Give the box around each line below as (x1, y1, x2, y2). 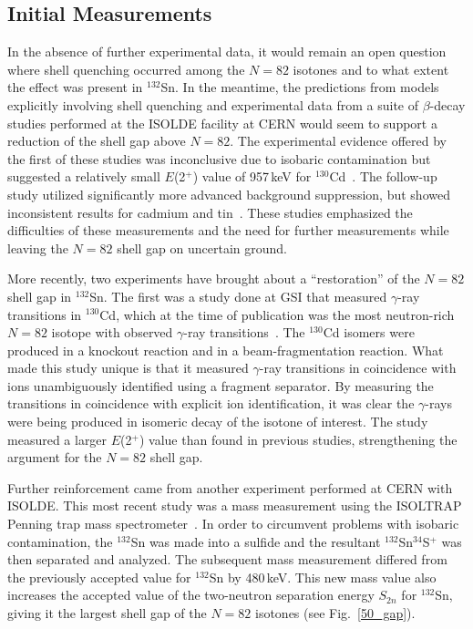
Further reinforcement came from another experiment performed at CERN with (7, 478, 453, 497)
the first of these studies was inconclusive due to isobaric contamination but (7, 149, 431, 168)
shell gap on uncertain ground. (117, 238, 287, 257)
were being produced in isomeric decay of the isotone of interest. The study (7, 412, 428, 431)
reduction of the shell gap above (7, 131, 186, 150)
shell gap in (7, 286, 72, 305)
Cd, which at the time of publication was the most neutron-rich (99, 304, 455, 324)
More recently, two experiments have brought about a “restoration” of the (7, 269, 420, 288)
